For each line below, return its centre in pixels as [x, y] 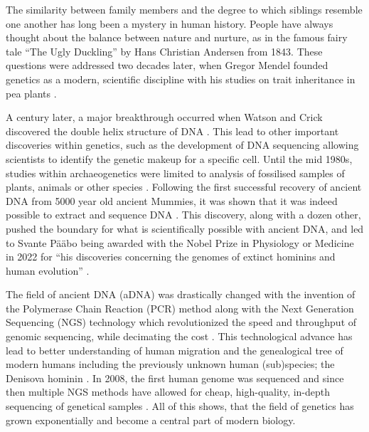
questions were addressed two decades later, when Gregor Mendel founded [167, 65]
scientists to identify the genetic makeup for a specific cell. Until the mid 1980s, [179, 158]
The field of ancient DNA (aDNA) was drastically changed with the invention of [181, 294]
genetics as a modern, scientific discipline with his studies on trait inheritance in [181, 79]
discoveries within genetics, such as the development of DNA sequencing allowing [182, 145]
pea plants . [31, 93]
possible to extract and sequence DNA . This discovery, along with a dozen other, [183, 215]
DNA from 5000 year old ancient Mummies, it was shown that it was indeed [172, 200]
